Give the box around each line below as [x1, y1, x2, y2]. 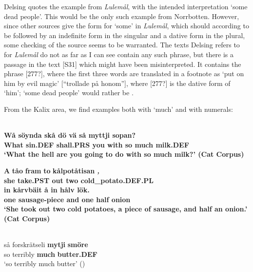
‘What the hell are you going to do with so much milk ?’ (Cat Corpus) [4, 149, 244, 159]
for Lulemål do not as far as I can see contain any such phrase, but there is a [4, 49, 234, 59]
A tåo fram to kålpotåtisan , [4, 165, 99, 175]
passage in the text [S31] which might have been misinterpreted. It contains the [4, 59, 241, 69]
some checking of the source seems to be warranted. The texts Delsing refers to [4, 40, 240, 50]
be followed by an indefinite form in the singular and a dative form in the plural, [4, 30, 245, 40]
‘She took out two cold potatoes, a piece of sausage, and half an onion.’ [4, 204, 248, 214]
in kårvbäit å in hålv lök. [4, 185, 90, 195]
